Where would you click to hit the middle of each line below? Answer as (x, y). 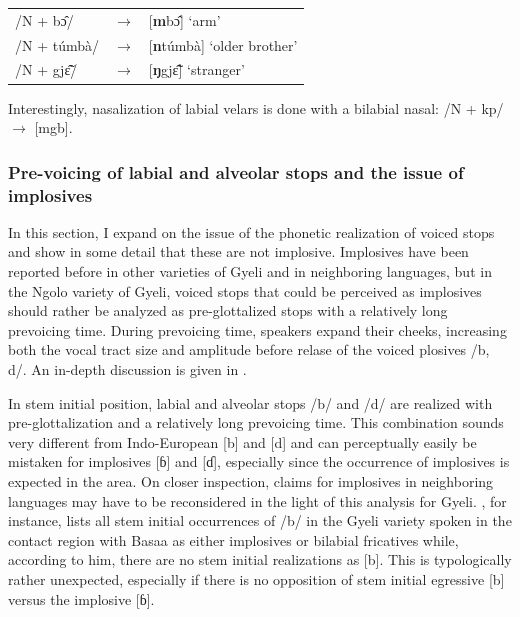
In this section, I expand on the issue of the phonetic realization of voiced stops (251, 231)
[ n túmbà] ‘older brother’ (223, 44)
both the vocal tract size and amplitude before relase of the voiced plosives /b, (249, 349)
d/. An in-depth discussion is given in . (127, 369)
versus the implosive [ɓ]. (81, 598)
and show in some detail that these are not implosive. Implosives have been (238, 251)
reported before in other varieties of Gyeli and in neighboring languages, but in (250, 271)
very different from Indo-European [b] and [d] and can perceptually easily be (242, 441)
